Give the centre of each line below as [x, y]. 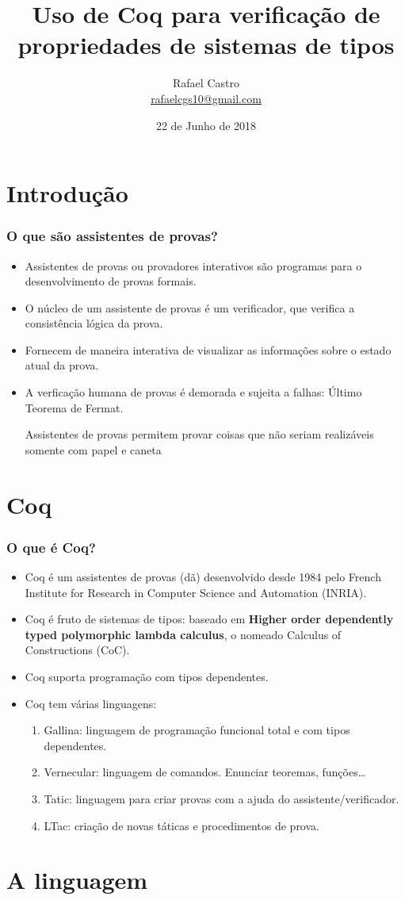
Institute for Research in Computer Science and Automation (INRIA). [196, 592]
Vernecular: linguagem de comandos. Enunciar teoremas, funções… [205, 772]
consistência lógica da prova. [94, 323]
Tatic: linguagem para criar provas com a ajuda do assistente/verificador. [222, 798]
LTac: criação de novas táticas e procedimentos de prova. [181, 825]
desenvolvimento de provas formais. [111, 281]
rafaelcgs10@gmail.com [206, 98]
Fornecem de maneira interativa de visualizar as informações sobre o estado [208, 349]
